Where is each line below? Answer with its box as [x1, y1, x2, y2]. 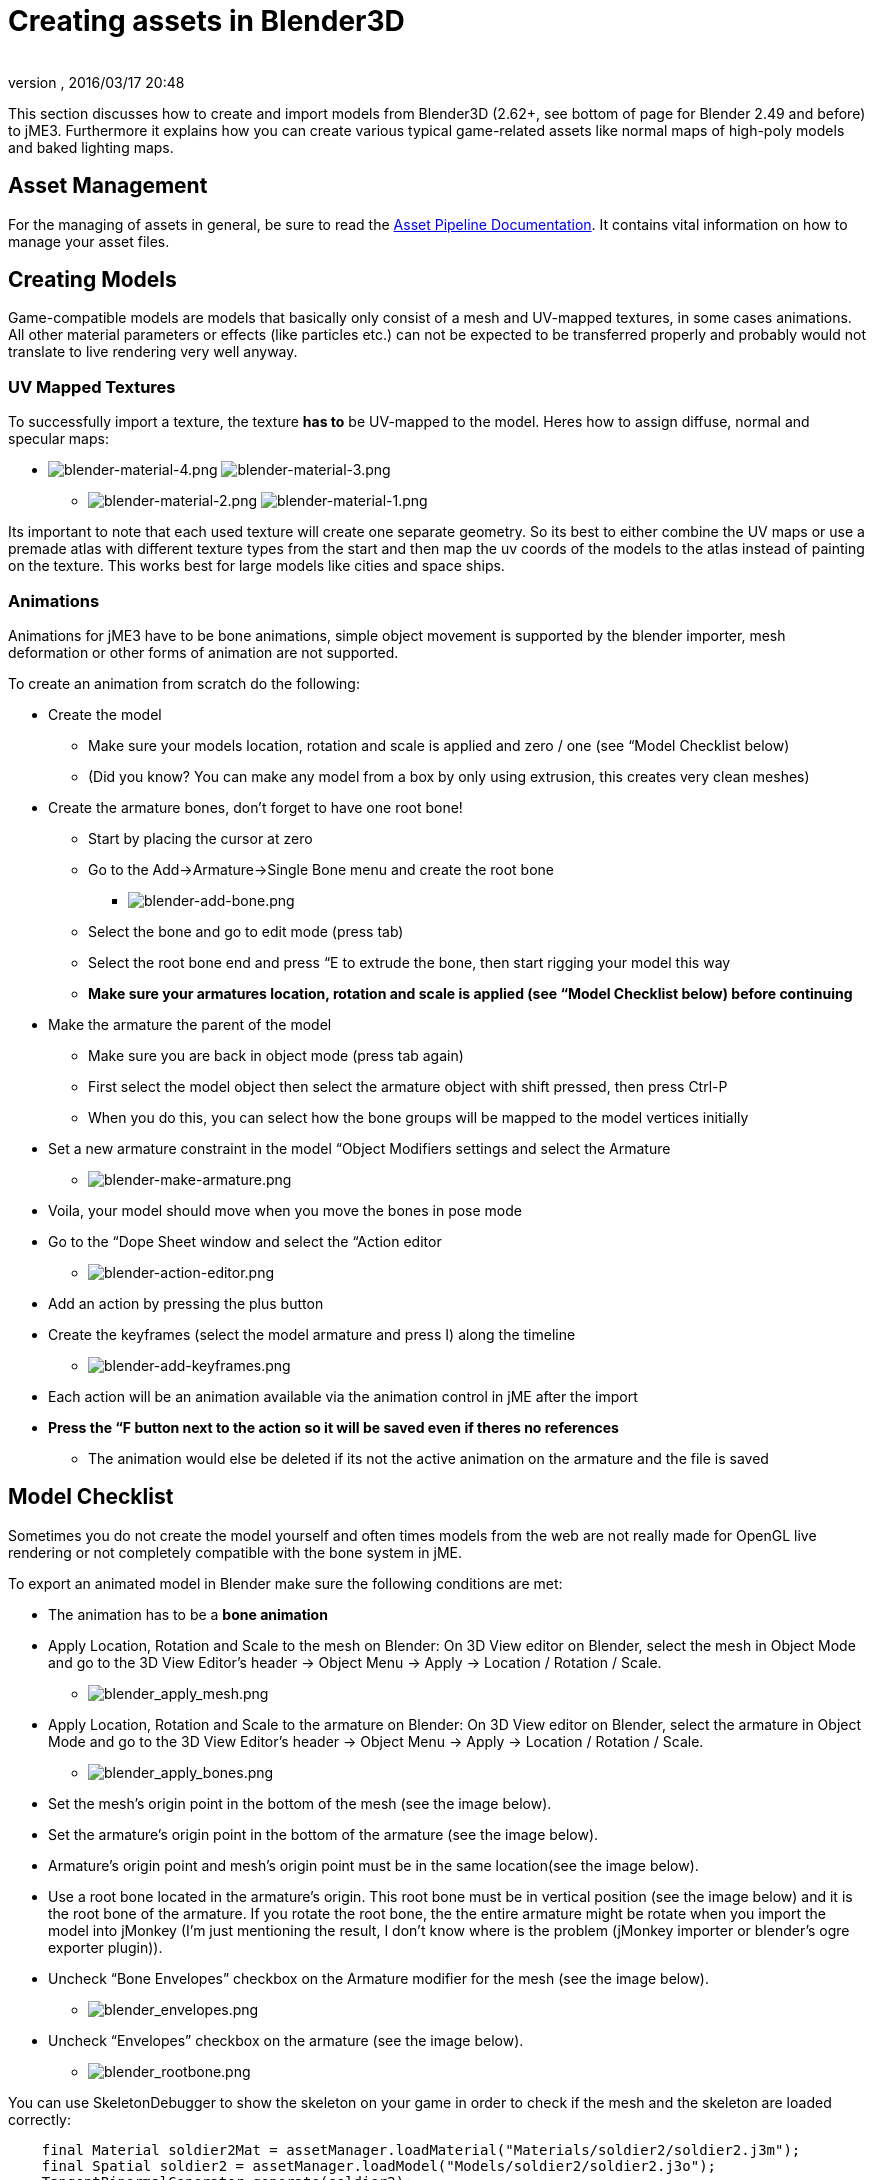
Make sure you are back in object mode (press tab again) [88, 1046, 464, 1064]
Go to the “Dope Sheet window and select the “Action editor [48, 1232, 442, 1250]
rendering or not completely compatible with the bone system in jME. [8, 1543, 462, 1561]
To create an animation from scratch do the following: [8, 674, 360, 692]
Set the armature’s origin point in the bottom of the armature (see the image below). [48, 1825, 599, 1843]
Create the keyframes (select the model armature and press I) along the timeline [48, 1325, 576, 1343]
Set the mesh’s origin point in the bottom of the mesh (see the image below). [48, 1794, 552, 1812]
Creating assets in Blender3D [8, 4, 405, 38]
